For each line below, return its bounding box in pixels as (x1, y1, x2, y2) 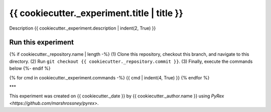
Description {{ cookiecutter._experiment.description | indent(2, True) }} (9, 25, 156, 31)
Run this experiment (9, 38, 74, 47)
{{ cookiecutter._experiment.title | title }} (9, 8, 183, 19)
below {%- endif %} (9, 65, 51, 71)
